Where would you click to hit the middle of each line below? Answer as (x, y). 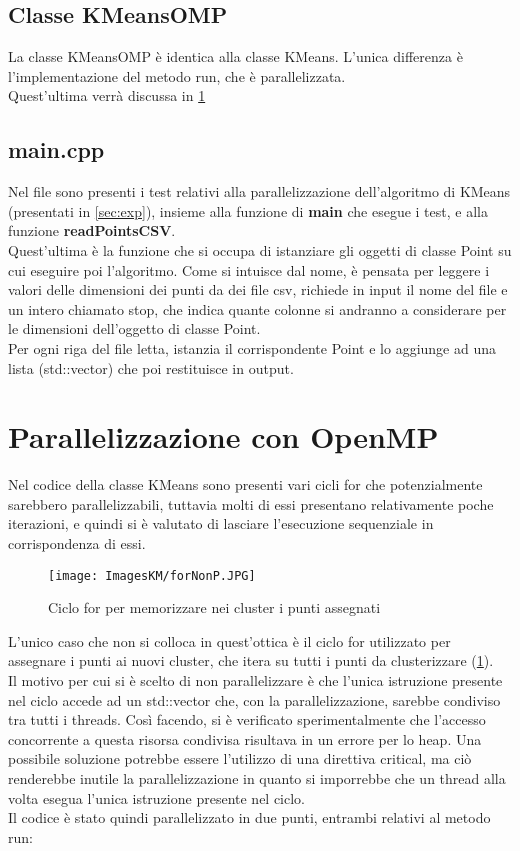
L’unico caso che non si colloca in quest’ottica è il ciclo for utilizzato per (229, 640)
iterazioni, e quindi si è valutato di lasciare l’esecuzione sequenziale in (221, 523)
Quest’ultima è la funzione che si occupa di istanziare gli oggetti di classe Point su (260, 249)
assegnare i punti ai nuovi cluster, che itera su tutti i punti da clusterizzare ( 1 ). (251, 660)
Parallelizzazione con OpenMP (223, 436)
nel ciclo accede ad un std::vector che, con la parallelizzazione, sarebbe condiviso (254, 699)
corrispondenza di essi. (77, 543)
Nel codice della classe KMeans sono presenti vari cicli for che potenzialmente (245, 484)
